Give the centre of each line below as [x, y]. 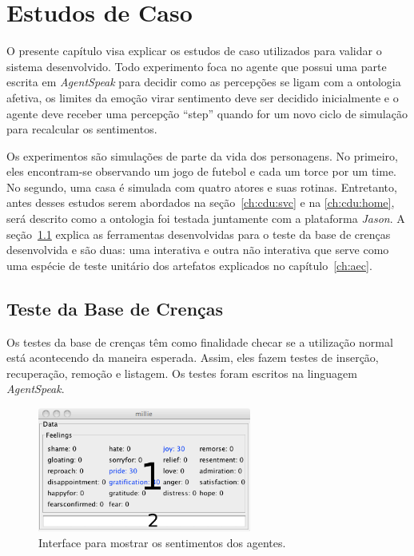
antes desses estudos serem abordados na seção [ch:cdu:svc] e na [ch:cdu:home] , [201, 203]
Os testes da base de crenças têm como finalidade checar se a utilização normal [200, 342]
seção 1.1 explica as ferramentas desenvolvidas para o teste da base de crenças [199, 234]
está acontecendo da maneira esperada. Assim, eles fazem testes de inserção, [193, 357]
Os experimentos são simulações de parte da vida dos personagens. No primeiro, [202, 155]
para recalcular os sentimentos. [82, 129]
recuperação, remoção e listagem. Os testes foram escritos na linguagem [182, 373]
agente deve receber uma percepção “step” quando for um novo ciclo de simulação [207, 113]
